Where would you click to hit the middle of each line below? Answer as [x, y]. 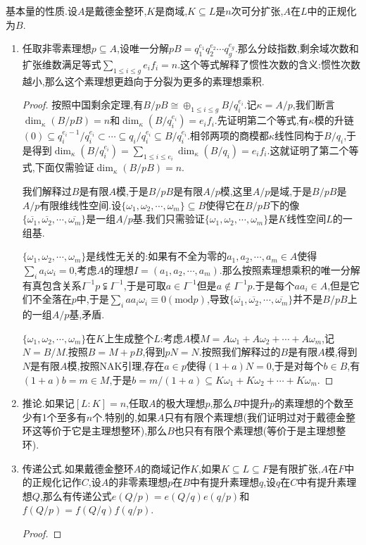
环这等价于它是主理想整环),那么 [95, 431]
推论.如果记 [48, 403]
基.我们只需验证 [169, 219]
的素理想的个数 [309, 403]
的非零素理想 [138, 482]
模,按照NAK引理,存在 [116, 365]
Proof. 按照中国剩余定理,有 [83, 105]
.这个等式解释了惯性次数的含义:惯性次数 [269, 64]
